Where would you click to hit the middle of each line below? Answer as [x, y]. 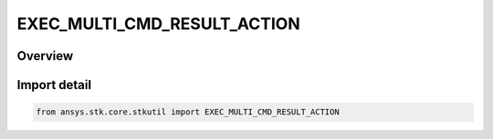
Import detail [54, 85]
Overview [45, 56]
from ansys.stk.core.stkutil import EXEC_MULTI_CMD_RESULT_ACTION [188, 112]
